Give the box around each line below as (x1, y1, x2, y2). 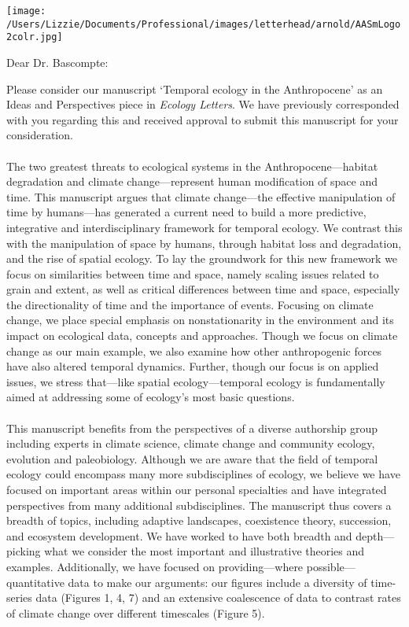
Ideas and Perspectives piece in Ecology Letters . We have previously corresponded (6, 96, 400, 112)
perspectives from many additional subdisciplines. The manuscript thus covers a (6, 496, 392, 513)
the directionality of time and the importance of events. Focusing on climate (6, 296, 374, 312)
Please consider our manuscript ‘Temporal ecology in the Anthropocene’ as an (6, 80, 383, 97)
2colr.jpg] (6, 31, 63, 43)
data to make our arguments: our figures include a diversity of (68, 574, 367, 590)
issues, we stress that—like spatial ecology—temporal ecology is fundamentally (6, 373, 385, 389)
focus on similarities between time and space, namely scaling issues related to (6, 265, 379, 282)
